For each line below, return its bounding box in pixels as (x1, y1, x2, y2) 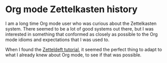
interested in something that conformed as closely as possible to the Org (5, 31, 158, 37)
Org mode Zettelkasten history (5, 4, 138, 15)
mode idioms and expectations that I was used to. (5, 37, 109, 43)
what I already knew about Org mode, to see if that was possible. (5, 52, 142, 58)
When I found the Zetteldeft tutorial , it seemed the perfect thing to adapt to (5, 46, 162, 52)
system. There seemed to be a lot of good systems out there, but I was (5, 25, 154, 31)
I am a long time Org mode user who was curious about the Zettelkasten (5, 20, 157, 26)
